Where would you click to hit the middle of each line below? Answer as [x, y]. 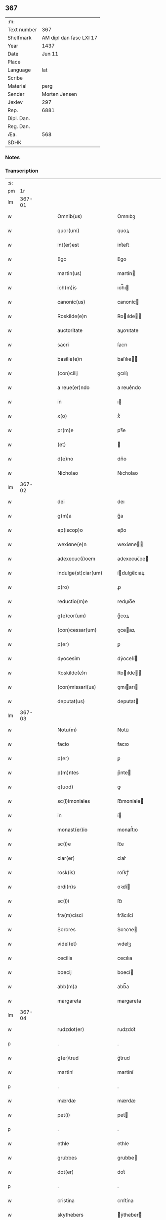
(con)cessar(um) [77, 630]
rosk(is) [66, 873]
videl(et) [67, 944]
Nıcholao [128, 473]
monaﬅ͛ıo [128, 830]
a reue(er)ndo [74, 387]
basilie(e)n [70, 359]
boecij [64, 972]
